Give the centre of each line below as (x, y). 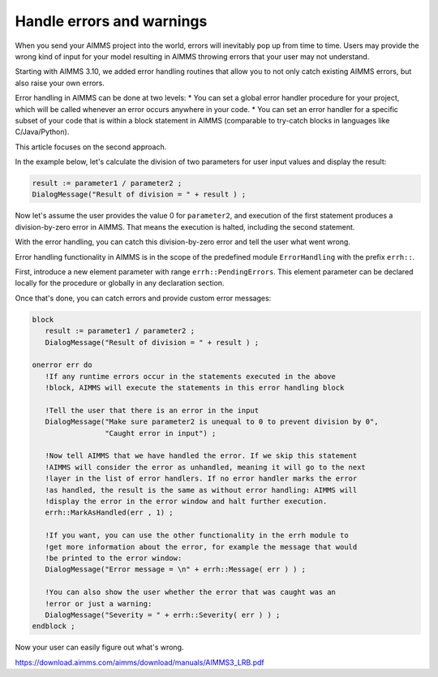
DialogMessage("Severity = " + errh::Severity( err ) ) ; (163, 614)
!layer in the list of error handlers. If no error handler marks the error (201, 479)
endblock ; (54, 626)
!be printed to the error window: (114, 558)
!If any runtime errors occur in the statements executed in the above (191, 376)
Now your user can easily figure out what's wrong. (99, 647)
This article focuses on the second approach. (91, 147)
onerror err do (62, 365)
